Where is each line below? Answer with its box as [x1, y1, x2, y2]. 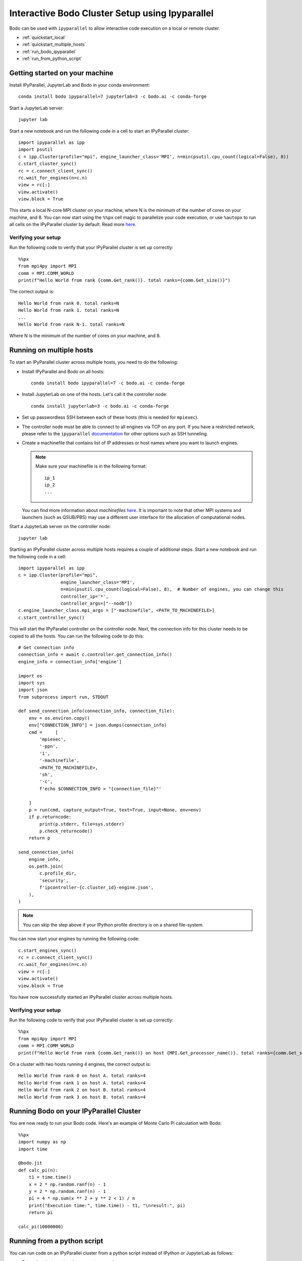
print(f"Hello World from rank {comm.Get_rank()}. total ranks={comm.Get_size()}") [18, 277, 231, 283]
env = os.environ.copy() [28, 715, 90, 721]
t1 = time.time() [28, 1174, 71, 1180]
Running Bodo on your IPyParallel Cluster [9, 1107, 141, 1116]
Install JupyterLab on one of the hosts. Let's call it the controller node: [22, 391, 168, 397]
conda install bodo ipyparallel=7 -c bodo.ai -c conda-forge [31, 380, 185, 386]
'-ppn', [39, 743, 58, 749]
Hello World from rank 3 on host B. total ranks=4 [18, 1094, 146, 1100]
